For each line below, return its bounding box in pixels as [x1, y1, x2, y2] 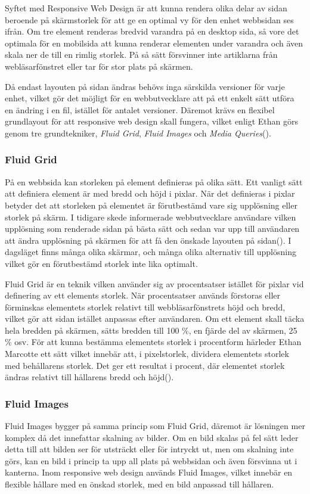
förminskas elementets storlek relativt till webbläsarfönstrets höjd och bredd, [5, 300, 286, 313]
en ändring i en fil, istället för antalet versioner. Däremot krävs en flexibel [5, 103, 275, 116]
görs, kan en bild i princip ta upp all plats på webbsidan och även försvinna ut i [5, 454, 297, 467]
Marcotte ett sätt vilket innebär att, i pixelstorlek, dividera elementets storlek [5, 347, 289, 360]
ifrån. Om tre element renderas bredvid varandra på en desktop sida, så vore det [5, 25, 299, 38]
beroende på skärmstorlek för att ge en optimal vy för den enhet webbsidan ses [5, 13, 294, 26]
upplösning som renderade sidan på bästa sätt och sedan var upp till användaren [5, 222, 300, 235]
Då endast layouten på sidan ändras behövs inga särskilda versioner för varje [5, 80, 285, 92]
